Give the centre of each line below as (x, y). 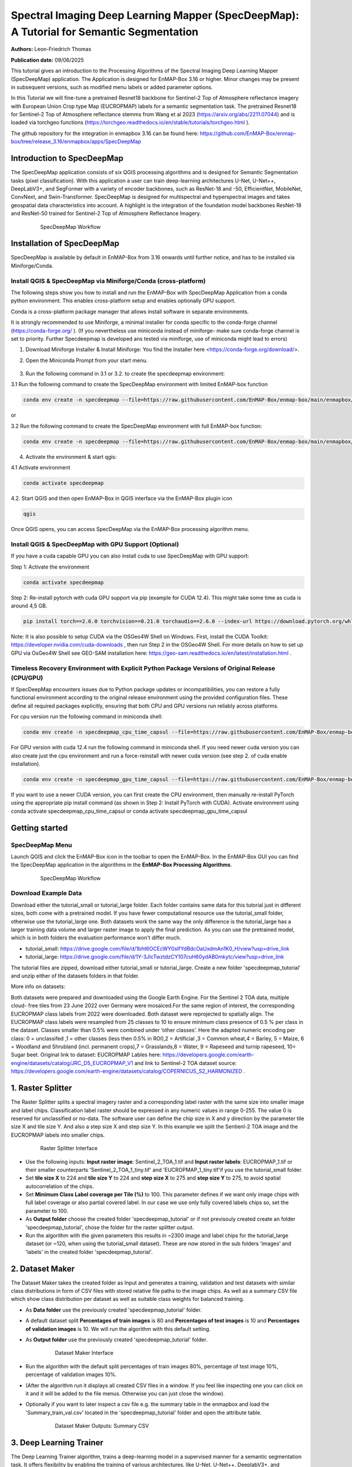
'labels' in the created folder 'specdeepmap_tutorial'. (89, 1252)
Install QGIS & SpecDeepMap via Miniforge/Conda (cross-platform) (108, 280)
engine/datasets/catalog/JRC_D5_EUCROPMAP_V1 (72, 1063)
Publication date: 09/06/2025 (48, 60)
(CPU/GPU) (27, 678)
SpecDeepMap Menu (42, 845)
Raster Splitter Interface (69, 1148)
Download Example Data (46, 893)
